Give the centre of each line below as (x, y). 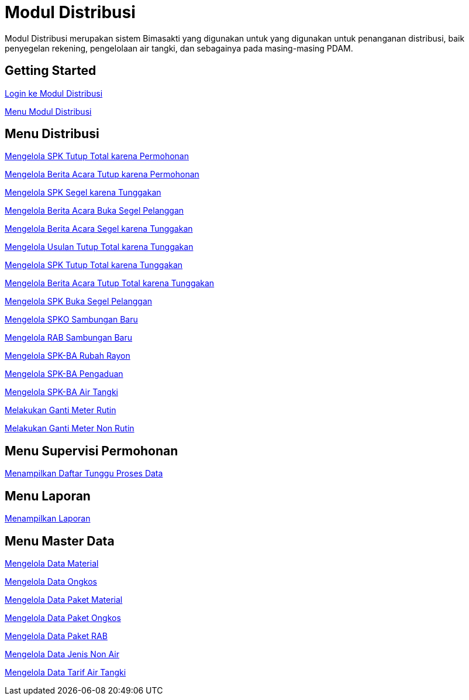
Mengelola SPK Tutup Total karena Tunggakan (94, 265)
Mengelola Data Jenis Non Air (62, 654)
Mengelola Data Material (52, 563)
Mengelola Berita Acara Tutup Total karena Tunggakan (110, 283)
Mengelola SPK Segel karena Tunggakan (83, 193)
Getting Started (51, 71)
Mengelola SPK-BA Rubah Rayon (68, 356)
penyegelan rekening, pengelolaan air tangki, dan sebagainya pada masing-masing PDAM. (179, 48)
